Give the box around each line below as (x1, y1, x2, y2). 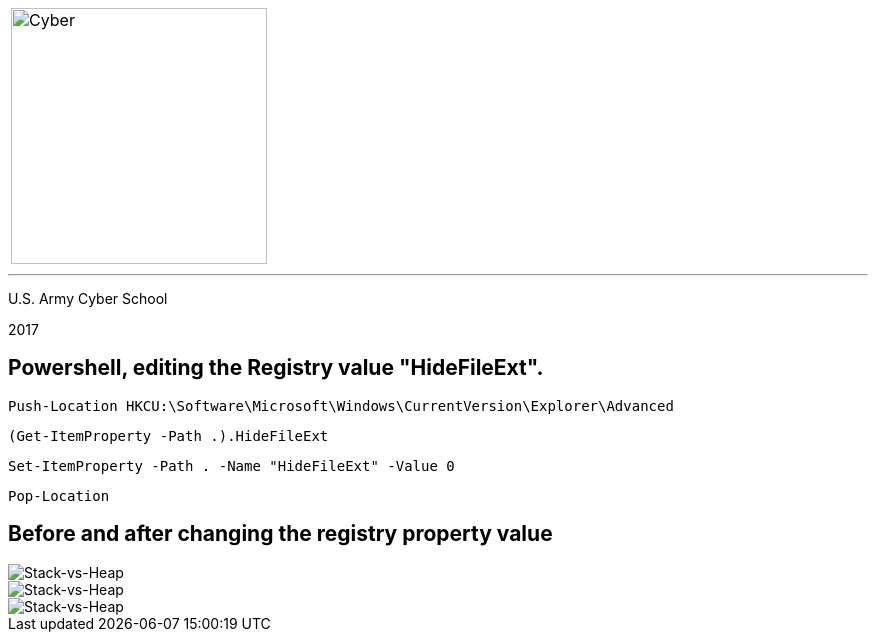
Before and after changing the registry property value (8, 521, 553, 547)
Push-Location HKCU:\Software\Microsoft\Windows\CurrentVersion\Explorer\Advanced (8, 397, 674, 414)
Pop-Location (8, 487, 110, 504)
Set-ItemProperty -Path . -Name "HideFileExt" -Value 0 (8, 457, 455, 474)
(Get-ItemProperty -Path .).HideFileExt (8, 427, 329, 444)
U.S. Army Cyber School (8, 290, 168, 307)
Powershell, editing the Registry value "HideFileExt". (8, 355, 544, 381)
